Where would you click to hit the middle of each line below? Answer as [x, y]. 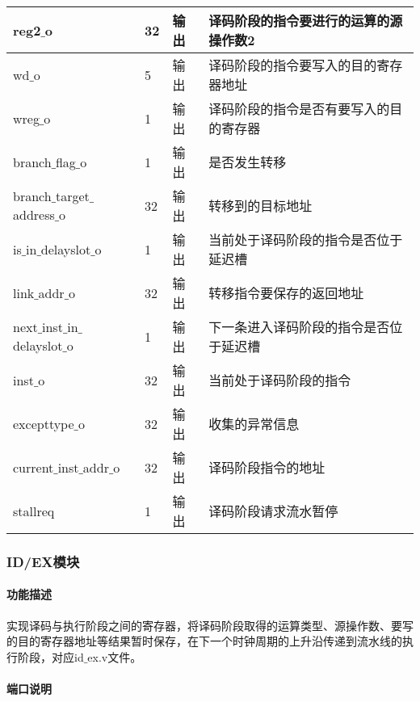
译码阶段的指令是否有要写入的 [299, 109]
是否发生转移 [248, 162]
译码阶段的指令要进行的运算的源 [306, 21]
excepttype [44, 423]
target [72, 196]
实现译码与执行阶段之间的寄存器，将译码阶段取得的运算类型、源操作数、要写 [210, 625]
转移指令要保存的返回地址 [286, 293]
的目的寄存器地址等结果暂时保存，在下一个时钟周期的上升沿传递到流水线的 [204, 641]
